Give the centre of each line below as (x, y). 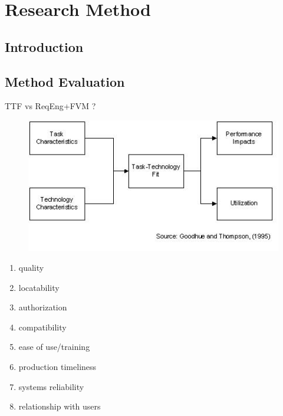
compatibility (42, 327)
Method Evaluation (65, 81)
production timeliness (57, 366)
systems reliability (51, 386)
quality (31, 267)
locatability (39, 287)
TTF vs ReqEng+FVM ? (50, 106)
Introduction (44, 46)
